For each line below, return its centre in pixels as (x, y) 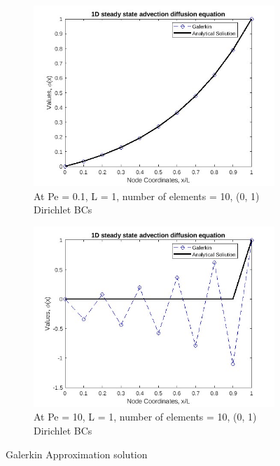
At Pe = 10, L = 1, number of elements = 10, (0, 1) (145, 417)
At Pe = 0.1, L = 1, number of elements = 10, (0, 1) (147, 196)
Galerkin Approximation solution (77, 454)
